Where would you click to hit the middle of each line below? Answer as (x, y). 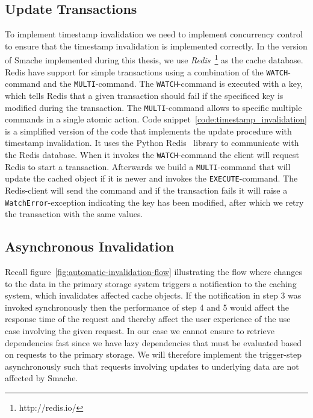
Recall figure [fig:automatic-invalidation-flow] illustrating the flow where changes (154, 271)
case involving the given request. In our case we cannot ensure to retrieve (140, 330)
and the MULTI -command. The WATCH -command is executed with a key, (173, 84)
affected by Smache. (42, 378)
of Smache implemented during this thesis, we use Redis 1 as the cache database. (154, 59)
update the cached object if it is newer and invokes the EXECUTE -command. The (151, 178)
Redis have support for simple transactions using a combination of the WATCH (147, 71)
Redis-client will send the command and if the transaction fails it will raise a (146, 190)
